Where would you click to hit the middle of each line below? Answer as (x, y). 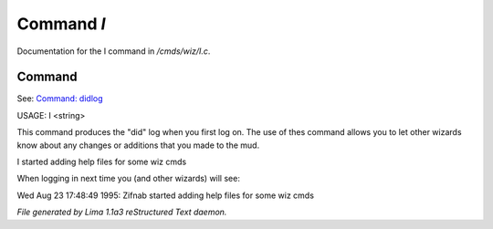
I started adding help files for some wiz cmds (102, 162)
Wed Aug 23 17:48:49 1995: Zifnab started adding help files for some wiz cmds (166, 195)
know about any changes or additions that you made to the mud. (138, 145)
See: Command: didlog (60, 99)
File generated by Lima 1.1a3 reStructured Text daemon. (122, 212)
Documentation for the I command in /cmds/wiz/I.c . (114, 51)
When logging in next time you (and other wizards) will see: (129, 179)
